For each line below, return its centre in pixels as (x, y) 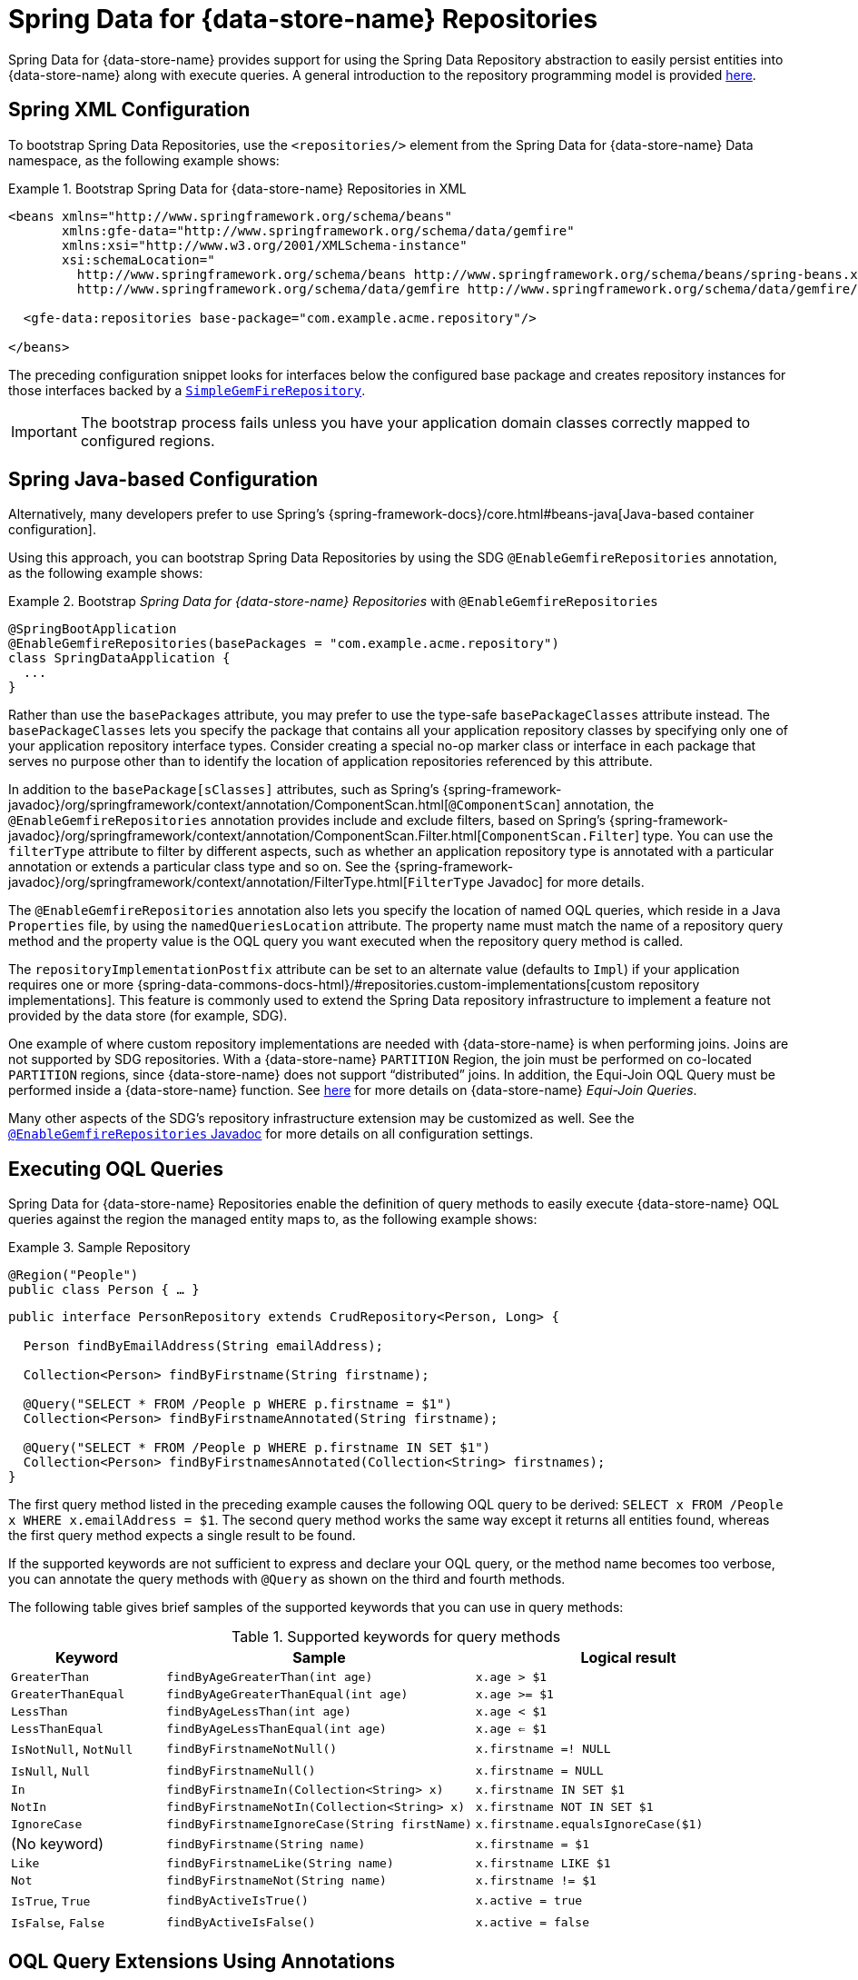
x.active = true (529, 1900)
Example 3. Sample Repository (99, 1248)
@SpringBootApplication (93, 629)
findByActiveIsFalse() (241, 1922)
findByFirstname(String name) (266, 1844)
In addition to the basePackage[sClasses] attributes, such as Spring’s (224, 790)
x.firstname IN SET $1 (550, 1790)
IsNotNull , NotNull (72, 1749)
